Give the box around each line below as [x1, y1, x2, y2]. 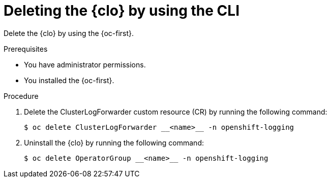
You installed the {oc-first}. [24, 76, 114, 85]
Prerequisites [4, 44, 48, 53]
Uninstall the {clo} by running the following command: [24, 138, 204, 147]
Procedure [4, 91, 39, 100]
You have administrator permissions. [24, 60, 146, 69]
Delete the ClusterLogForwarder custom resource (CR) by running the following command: [24, 107, 327, 116]
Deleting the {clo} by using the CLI [4, 2, 239, 19]
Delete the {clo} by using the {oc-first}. [4, 28, 134, 38]
